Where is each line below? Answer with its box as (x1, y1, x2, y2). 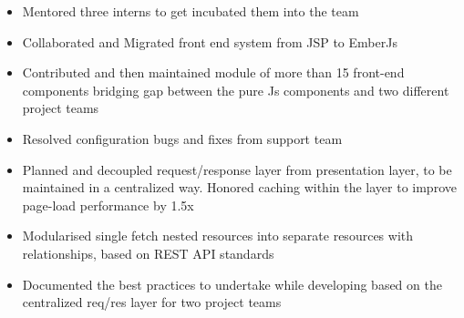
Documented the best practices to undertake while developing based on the (22, 274, 442, 293)
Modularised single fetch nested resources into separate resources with (22, 226, 413, 245)
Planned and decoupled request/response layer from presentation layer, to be (22, 159, 452, 179)
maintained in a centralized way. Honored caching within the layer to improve (22, 178, 457, 197)
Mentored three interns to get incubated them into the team (22, 2, 359, 20)
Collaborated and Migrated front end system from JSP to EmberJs (22, 32, 397, 51)
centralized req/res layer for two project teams (22, 292, 282, 312)
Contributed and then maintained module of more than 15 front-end (22, 63, 405, 82)
